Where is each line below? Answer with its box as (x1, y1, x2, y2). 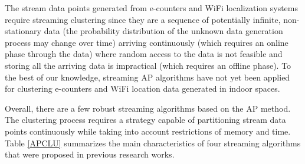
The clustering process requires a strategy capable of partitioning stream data (5, 113, 286, 126)
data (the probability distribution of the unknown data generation (44, 25, 283, 37)
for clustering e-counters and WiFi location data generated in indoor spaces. (5, 82, 280, 95)
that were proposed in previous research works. (5, 148, 175, 160)
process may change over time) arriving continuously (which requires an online (5, 36, 288, 48)
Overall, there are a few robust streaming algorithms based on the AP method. (5, 102, 291, 114)
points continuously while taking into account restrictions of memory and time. (5, 125, 291, 137)
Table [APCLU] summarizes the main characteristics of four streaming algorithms (5, 136, 301, 149)
